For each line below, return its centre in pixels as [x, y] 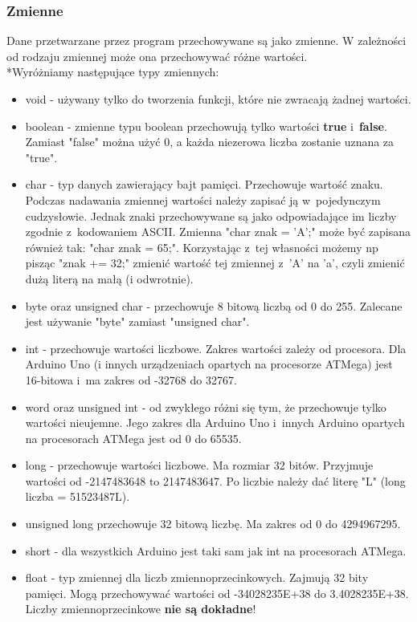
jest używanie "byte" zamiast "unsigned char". [137, 321]
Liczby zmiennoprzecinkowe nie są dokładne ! [141, 609]
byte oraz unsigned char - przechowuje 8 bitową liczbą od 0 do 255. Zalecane [214, 305]
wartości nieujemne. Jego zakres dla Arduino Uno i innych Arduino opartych [215, 423]
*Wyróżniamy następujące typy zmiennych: [113, 72]
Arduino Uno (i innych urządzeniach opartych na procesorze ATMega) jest [209, 364]
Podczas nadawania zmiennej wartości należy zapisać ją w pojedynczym [203, 199]
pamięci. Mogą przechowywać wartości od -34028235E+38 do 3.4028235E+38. [217, 593]
